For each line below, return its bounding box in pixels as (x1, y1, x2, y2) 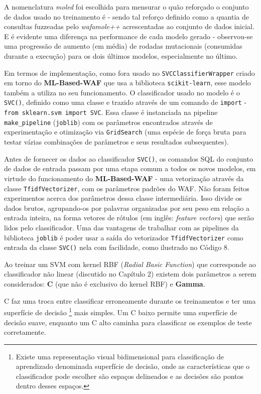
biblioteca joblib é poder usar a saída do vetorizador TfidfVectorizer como (4, 232, 243, 242)
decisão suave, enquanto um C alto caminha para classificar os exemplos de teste (4, 317, 252, 327)
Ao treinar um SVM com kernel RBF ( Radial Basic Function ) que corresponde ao (4, 258, 256, 269)
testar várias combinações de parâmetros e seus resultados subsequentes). (4, 137, 229, 147)
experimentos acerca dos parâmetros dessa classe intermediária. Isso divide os (4, 193, 242, 203)
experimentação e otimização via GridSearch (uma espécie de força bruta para (4, 126, 246, 137)
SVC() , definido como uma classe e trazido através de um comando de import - (4, 97, 247, 107)
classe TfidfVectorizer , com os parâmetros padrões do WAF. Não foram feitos (4, 183, 249, 193)
